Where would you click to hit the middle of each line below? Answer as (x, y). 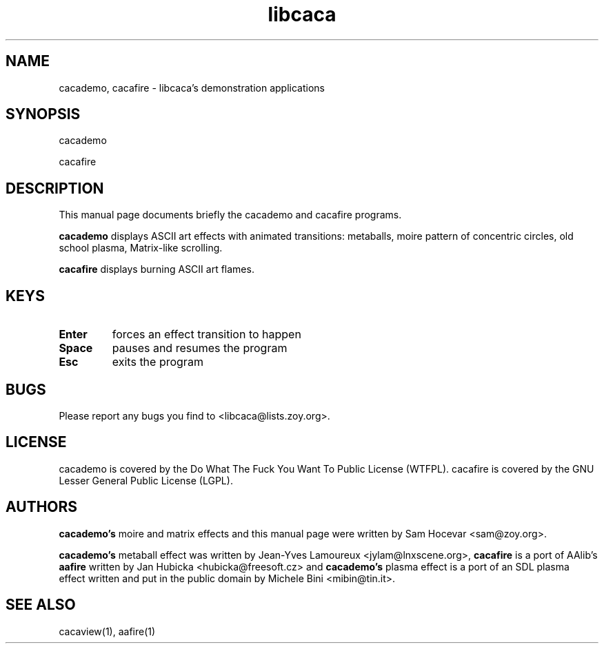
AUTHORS (42, 507)
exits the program (158, 362)
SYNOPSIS (43, 114)
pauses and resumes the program (200, 348)
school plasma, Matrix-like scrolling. (141, 248)
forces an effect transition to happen (207, 334)
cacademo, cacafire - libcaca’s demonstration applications (192, 87)
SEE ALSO (41, 605)
